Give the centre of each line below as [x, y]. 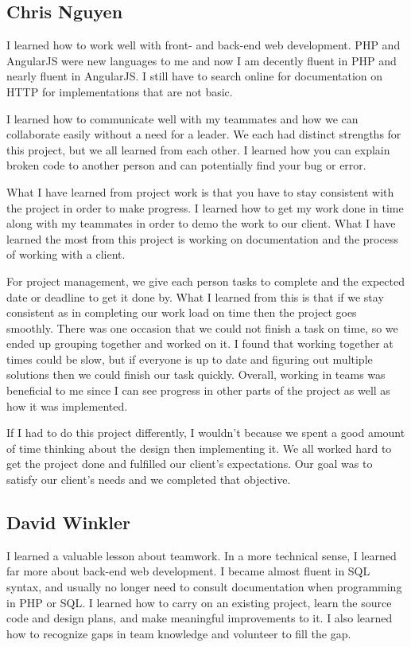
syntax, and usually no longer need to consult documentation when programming [204, 587]
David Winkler [69, 522]
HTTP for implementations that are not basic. [120, 91]
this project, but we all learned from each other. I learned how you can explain [198, 149]
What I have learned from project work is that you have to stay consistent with [200, 191]
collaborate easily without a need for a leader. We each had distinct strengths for [204, 134]
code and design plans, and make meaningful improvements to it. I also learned [200, 618]
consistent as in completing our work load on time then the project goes [182, 312]
